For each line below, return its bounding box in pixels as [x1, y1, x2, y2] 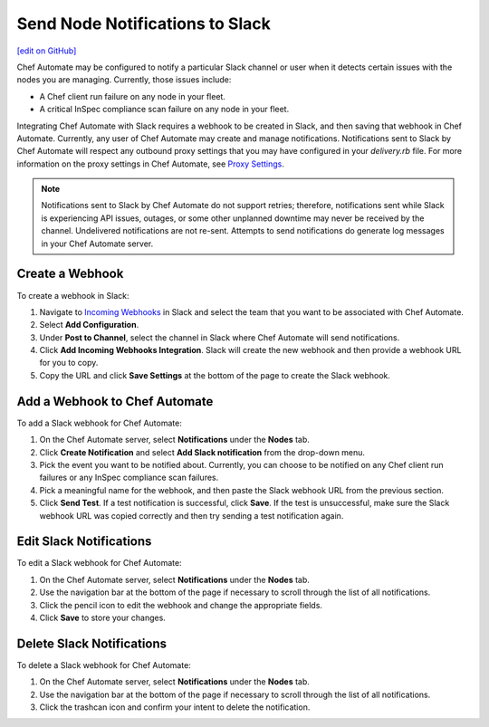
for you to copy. [39, 358, 99, 368]
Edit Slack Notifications [16, 534, 152, 550]
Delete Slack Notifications [16, 636, 168, 651]
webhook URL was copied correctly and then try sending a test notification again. [39, 510, 344, 521]
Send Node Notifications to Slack [16, 14, 271, 33]
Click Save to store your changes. [39, 612, 167, 623]
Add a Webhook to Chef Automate [16, 394, 214, 409]
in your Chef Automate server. [41, 238, 154, 249]
